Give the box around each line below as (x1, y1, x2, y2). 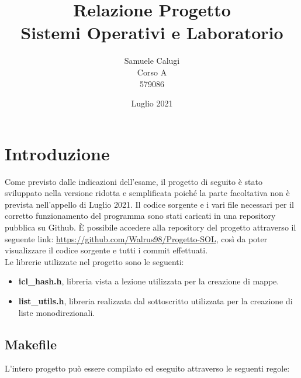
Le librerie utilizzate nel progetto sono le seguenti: (5, 255, 184, 267)
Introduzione (5, 141, 110, 165)
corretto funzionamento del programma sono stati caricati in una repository (5, 209, 276, 222)
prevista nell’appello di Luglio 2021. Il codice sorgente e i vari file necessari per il (5, 198, 294, 210)
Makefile (5, 335, 57, 353)
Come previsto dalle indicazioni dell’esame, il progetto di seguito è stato (5, 175, 262, 187)
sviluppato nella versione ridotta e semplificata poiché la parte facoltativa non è (5, 187, 290, 199)
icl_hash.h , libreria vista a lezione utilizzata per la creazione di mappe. (18, 275, 279, 287)
